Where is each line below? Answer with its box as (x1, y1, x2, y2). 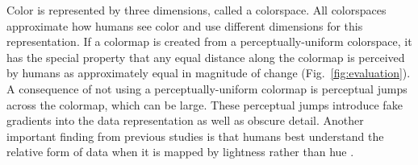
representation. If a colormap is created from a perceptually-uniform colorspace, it (6, 33, 412, 50)
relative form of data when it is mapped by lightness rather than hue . (6, 143, 354, 160)
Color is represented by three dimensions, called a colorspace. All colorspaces (6, 2, 387, 18)
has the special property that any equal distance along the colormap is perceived (6, 48, 405, 65)
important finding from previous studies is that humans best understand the (6, 127, 384, 144)
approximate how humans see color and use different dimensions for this (6, 17, 363, 34)
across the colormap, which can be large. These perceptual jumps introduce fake (6, 96, 403, 113)
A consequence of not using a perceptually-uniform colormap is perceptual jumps (6, 80, 408, 97)
